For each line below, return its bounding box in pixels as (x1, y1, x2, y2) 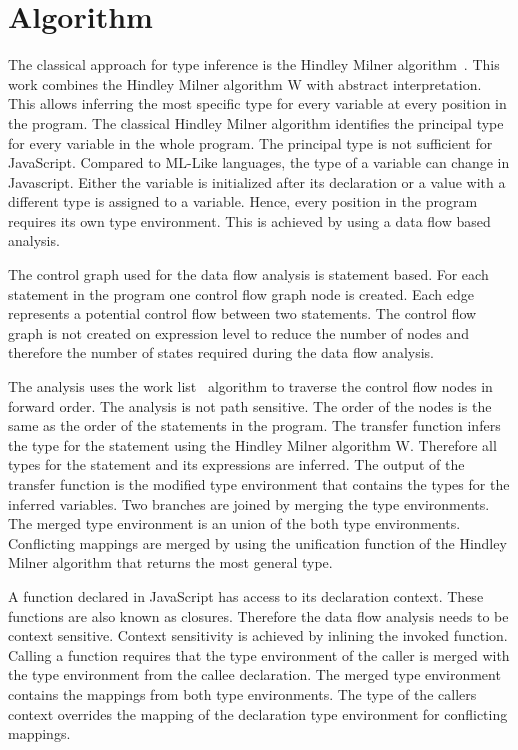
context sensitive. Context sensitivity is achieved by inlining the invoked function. (8, 625, 508, 646)
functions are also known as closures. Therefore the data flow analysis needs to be (8, 605, 509, 626)
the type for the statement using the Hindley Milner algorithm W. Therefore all (8, 434, 497, 455)
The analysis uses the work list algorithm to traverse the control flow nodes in (8, 376, 493, 397)
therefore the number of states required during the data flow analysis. (8, 342, 435, 363)
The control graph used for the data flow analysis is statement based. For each (8, 264, 489, 285)
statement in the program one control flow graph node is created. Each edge (8, 283, 475, 304)
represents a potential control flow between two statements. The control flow (8, 303, 477, 324)
